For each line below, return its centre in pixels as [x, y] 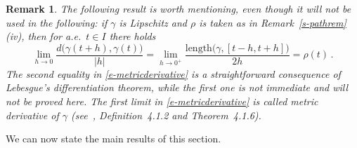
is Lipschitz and [153, 22]
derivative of [32, 115]
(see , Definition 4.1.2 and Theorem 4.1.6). [166, 115]
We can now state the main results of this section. [113, 139]
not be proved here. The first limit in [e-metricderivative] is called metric [162, 101]
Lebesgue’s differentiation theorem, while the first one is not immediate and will [177, 87]
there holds [132, 36]
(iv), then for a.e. [44, 36]
